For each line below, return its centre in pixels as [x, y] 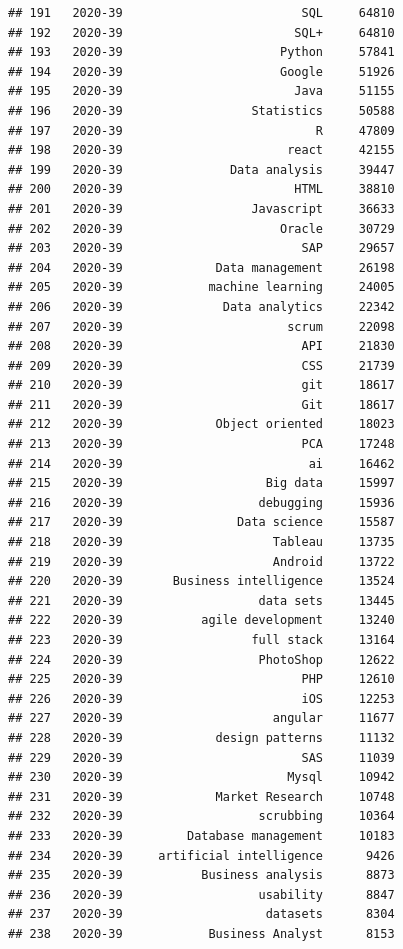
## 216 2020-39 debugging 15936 [201, 502]
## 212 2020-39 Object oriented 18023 [201, 424]
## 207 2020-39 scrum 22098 [201, 326]
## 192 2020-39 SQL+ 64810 [201, 32]
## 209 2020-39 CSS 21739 [201, 365]
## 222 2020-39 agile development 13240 [201, 620]
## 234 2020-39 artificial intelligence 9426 [201, 855]
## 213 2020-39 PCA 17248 [201, 444]
